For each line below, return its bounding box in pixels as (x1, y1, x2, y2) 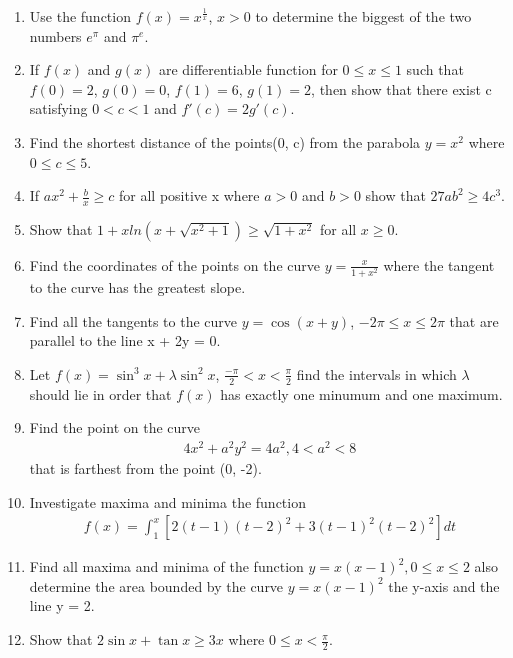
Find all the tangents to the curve (29, 310, 237, 331)
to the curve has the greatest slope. (29, 277, 246, 298)
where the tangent (383, 254, 495, 275)
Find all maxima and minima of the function (29, 556, 304, 577)
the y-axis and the (388, 575, 500, 596)
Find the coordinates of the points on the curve (29, 254, 320, 275)
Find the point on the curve (29, 417, 200, 438)
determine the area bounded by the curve (29, 575, 284, 596)
